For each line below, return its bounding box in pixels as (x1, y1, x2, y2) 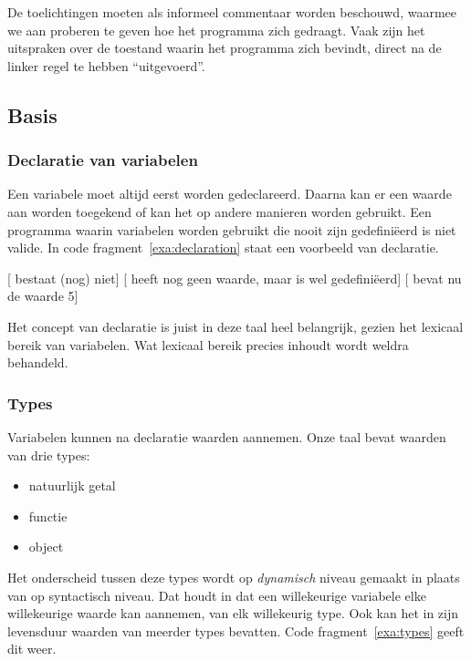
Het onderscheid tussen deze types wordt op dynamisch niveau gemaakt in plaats (7, 567, 460, 586)
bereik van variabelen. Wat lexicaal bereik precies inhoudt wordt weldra (7, 335, 409, 354)
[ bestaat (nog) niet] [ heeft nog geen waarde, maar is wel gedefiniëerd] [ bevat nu (7, 268, 462, 287)
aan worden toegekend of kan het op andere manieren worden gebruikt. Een (7, 201, 432, 221)
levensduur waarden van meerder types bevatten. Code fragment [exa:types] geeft (7, 621, 465, 640)
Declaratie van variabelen (7, 149, 198, 171)
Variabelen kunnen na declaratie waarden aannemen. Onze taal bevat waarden (7, 427, 446, 446)
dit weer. (7, 639, 57, 658)
